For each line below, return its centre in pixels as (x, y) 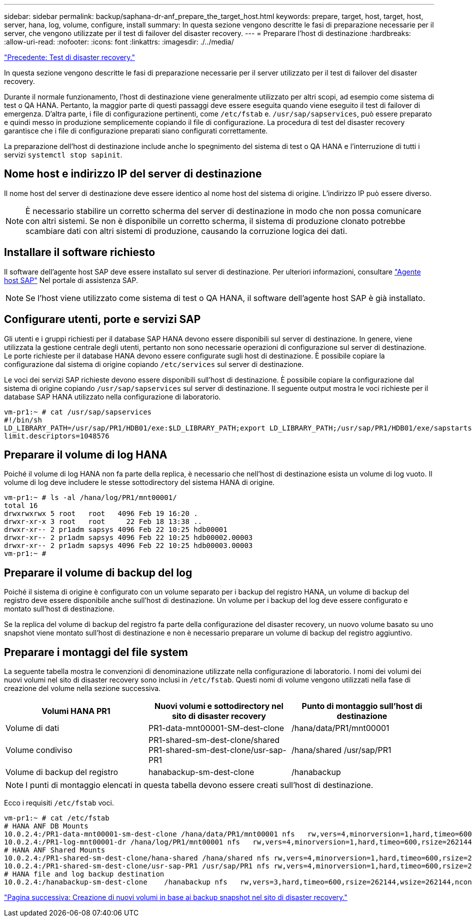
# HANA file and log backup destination (84, 874)
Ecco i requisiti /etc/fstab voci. (59, 803)
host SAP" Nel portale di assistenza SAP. (71, 280)
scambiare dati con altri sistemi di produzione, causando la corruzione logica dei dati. (186, 231)
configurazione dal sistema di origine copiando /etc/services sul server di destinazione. (154, 364)
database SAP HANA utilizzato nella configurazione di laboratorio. (112, 396)
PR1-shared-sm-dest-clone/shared (214, 740)
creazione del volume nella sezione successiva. (82, 688)
